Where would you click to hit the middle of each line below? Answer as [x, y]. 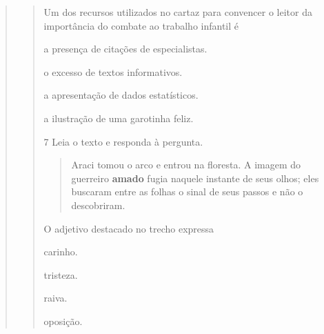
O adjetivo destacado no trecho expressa [129, 228]
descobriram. [98, 205]
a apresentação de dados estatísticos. [121, 95]
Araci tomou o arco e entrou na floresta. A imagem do [186, 165]
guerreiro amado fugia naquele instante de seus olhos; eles [195, 178]
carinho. [61, 252]
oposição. [63, 321]
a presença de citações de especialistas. [125, 49]
